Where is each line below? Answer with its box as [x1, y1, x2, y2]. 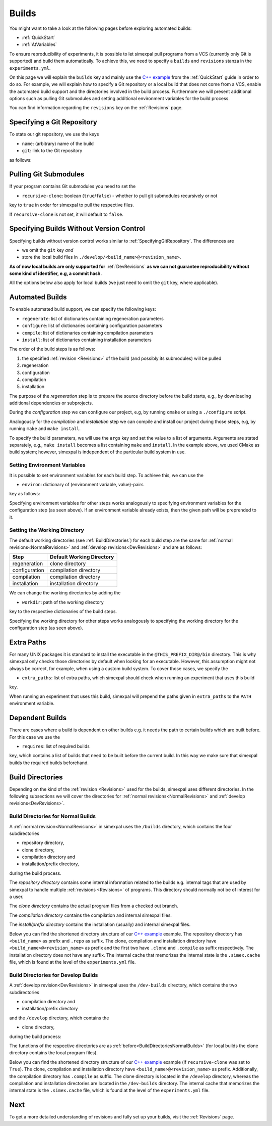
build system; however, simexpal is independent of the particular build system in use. [9, 449, 186, 455]
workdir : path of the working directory [22, 599, 104, 605]
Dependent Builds [9, 714, 67, 722]
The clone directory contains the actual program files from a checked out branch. [9, 903, 178, 909]
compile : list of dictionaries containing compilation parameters [22, 330, 154, 336]
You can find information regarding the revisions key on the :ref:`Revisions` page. [9, 105, 183, 111]
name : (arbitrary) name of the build [22, 140, 94, 147]
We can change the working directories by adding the [9, 590, 121, 596]
